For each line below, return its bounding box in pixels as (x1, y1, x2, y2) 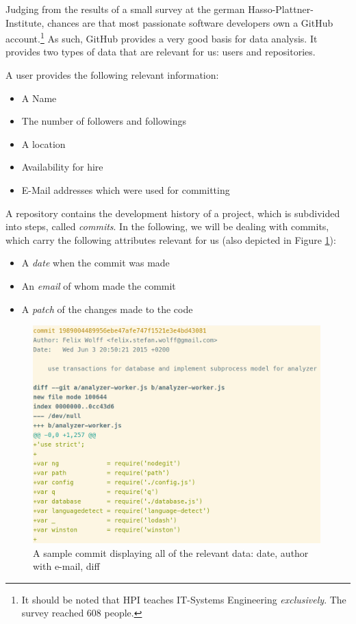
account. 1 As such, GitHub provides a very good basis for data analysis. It (5, 29, 318, 45)
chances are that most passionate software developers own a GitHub (47, 15, 333, 29)
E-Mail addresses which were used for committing (21, 183, 230, 197)
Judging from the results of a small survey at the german (5, 2, 245, 16)
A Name (21, 90, 57, 105)
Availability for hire (21, 160, 103, 174)
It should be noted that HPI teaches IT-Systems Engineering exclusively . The (21, 592, 346, 606)
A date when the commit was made (21, 255, 170, 270)
